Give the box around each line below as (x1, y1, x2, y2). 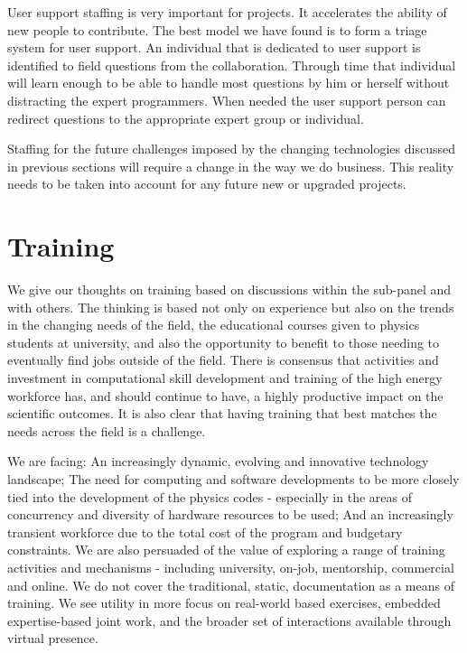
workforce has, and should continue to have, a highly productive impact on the (7, 386, 444, 405)
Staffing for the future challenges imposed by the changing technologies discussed (7, 139, 455, 158)
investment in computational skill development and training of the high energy (7, 368, 443, 387)
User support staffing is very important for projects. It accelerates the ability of (7, 3, 447, 21)
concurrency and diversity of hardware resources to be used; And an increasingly (7, 505, 453, 524)
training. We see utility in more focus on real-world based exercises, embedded (7, 593, 441, 612)
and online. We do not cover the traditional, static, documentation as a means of (7, 575, 454, 594)
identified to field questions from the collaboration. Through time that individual (7, 55, 456, 74)
